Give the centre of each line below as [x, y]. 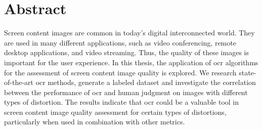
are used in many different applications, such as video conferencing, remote [120, 42]
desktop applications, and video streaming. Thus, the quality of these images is [126, 52]
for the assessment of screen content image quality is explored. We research [120, 72]
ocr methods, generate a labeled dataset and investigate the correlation [146, 82]
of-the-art [19, 82]
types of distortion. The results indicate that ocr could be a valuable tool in [122, 102]
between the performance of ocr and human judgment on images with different [126, 92]
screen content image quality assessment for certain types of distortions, [115, 112]
